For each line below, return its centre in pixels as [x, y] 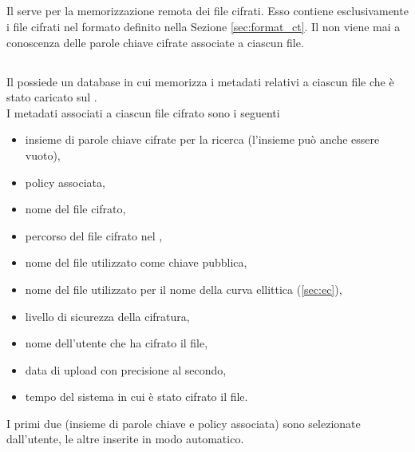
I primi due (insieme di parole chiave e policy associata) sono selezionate [184, 423]
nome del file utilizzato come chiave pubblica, [136, 262]
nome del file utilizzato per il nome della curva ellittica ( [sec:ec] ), [184, 289]
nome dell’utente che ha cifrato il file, [117, 343]
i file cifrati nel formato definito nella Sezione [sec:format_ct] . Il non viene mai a [204, 26]
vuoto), [43, 155]
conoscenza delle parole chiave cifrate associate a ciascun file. [155, 42]
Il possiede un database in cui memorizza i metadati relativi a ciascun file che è [200, 81]
